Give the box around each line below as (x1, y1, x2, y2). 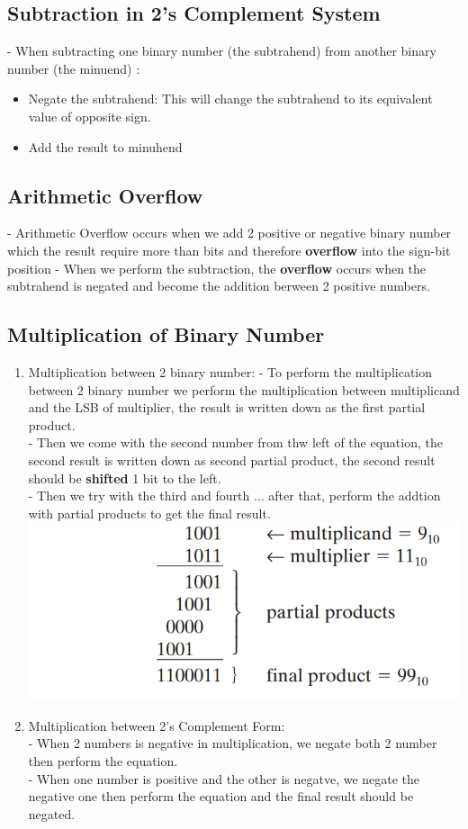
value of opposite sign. (28, 106, 151, 125)
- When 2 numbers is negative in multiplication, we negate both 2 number (28, 734, 437, 752)
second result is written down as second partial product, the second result (28, 450, 436, 469)
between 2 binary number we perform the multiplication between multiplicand (28, 380, 460, 399)
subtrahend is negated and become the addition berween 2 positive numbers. (7, 276, 430, 295)
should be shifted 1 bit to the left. (28, 468, 221, 487)
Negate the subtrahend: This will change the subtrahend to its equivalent (28, 89, 433, 108)
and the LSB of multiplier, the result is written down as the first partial (28, 398, 426, 417)
